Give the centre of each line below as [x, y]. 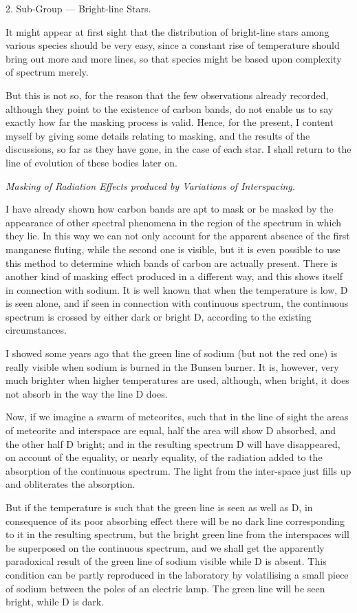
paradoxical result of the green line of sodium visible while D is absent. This [166, 561]
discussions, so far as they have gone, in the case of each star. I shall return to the [178, 149]
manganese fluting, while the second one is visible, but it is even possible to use [173, 249]
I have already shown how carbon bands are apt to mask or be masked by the [170, 209]
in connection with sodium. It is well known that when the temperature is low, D [177, 289]
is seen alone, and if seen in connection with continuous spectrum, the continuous [177, 303]
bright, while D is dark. [55, 602]
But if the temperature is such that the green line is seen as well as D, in [159, 507]
